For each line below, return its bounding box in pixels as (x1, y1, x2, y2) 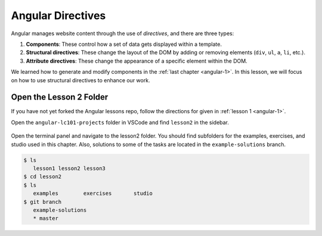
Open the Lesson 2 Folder (11, 92, 109, 103)
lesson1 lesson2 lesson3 (33, 164, 106, 172)
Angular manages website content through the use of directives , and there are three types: (11, 30, 234, 37)
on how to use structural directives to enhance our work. (11, 76, 150, 83)
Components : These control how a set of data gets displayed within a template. (26, 41, 222, 48)
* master (33, 215, 59, 222)
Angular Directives (11, 9, 106, 22)
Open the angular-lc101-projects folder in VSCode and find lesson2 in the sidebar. (11, 119, 230, 126)
